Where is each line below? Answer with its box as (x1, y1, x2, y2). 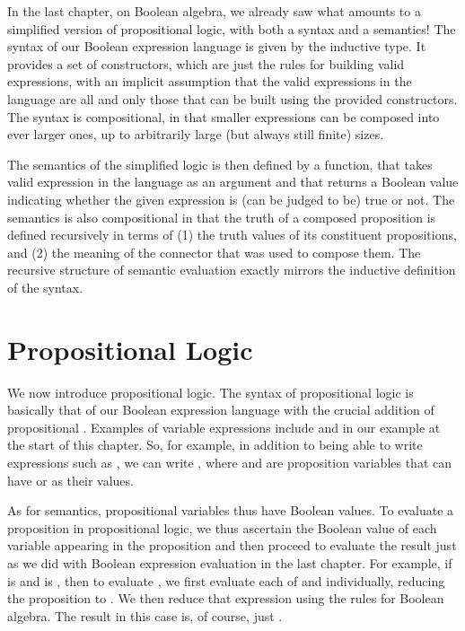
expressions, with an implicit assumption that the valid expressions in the (7, 72, 412, 91)
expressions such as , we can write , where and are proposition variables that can (7, 453, 452, 471)
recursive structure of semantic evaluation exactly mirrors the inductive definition (7, 260, 456, 279)
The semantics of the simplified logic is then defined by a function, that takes (7, 154, 433, 173)
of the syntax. (7, 277, 83, 296)
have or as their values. (7, 470, 134, 489)
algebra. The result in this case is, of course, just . (7, 606, 283, 625)
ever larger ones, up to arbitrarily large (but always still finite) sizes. (7, 125, 384, 144)
